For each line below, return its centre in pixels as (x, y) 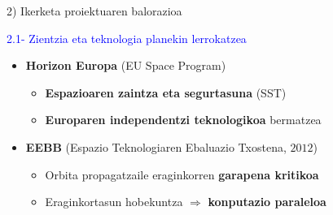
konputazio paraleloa (267, 202)
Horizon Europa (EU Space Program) (126, 65)
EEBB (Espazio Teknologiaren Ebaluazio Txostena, (156, 146)
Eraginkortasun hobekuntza (114, 202)
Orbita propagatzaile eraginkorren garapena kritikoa (182, 174)
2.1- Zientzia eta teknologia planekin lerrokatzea (127, 38)
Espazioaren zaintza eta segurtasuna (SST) (166, 92)
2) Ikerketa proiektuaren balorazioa (94, 11)
